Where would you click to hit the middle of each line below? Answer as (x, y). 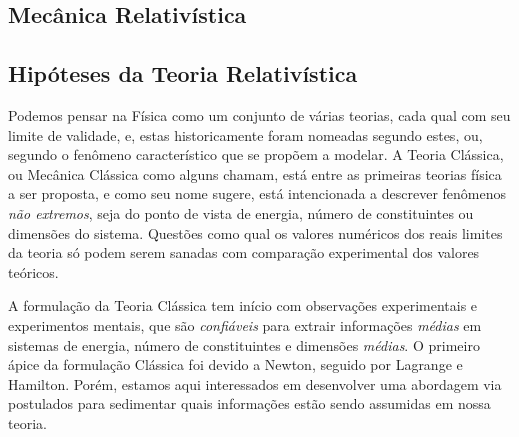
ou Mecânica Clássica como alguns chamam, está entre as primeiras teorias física (255, 173)
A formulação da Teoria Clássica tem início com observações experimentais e (243, 305)
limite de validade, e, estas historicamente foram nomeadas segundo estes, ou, (245, 134)
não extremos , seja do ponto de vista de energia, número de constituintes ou (241, 212)
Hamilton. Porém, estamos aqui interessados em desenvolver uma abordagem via (255, 383)
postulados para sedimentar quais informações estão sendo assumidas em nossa (249, 403)
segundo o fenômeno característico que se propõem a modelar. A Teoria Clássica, (256, 154)
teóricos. (33, 271)
